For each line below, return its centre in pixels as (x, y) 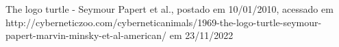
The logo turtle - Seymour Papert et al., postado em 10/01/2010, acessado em (169, 9)
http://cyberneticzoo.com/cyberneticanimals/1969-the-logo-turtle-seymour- (164, 22)
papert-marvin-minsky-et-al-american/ (86, 35)
